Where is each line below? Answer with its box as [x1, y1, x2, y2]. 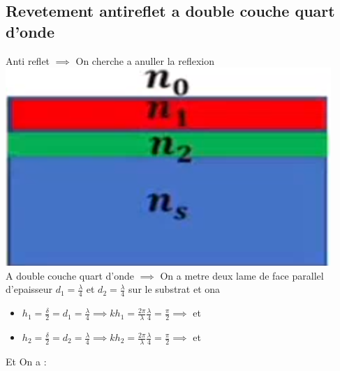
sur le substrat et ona [128, 282, 221, 296]
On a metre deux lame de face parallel [160, 268, 324, 282]
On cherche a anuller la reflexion [75, 53, 214, 68]
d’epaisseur [6, 282, 53, 296]
